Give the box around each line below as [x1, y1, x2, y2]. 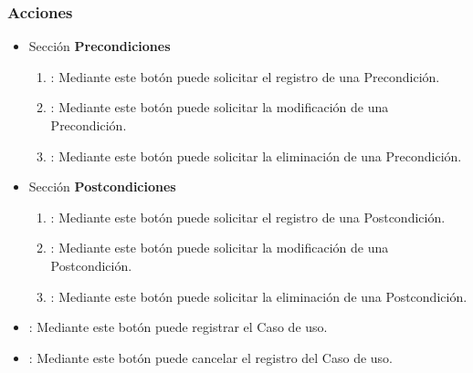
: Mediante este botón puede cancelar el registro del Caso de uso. [28, 347, 394, 367]
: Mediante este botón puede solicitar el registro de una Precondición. [50, 67, 440, 86]
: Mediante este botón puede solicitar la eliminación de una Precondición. [50, 146, 462, 165]
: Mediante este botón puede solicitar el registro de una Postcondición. [50, 207, 446, 226]
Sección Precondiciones [28, 36, 171, 56]
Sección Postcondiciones [28, 177, 176, 196]
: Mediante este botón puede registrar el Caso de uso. [28, 317, 328, 337]
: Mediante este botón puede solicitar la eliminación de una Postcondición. [50, 286, 468, 306]
